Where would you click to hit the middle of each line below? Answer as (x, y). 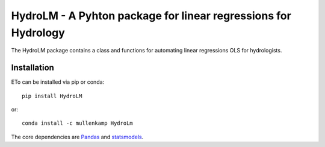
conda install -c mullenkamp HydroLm (78, 123)
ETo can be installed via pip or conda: (58, 82)
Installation (32, 68)
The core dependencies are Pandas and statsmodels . (77, 137)
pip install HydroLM (52, 96)
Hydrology (38, 33)
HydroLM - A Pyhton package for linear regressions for (151, 16)
